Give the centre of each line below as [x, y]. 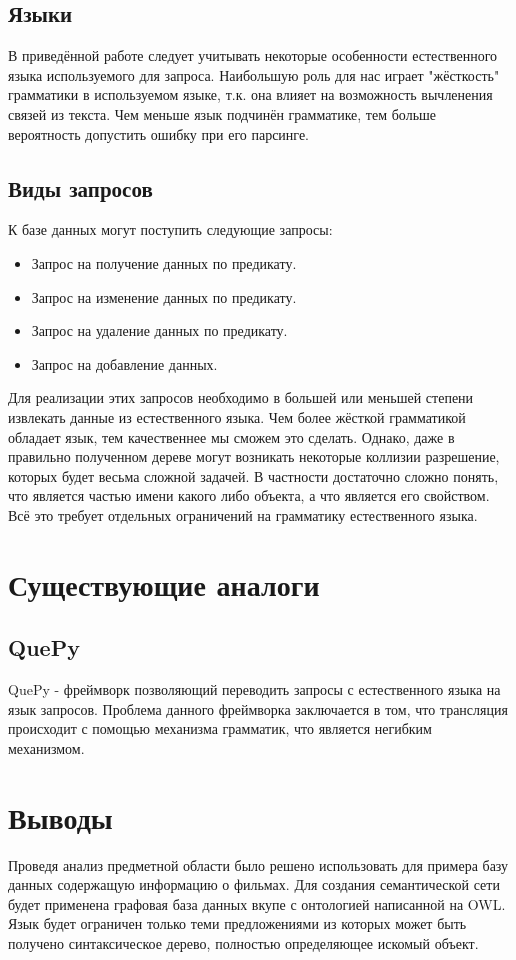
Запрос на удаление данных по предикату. [159, 330]
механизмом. [46, 747]
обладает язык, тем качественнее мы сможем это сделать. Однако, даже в [231, 436]
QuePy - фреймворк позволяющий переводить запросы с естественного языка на [254, 689]
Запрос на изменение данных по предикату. [164, 296]
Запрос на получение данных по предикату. [164, 262]
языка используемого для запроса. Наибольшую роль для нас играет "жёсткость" [254, 74]
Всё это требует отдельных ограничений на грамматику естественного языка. [243, 514]
